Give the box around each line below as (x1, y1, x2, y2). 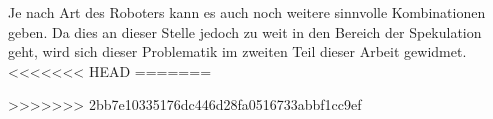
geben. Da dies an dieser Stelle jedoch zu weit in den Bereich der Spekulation (8, 21, 482, 42)
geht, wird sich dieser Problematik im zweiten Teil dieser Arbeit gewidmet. (8, 41, 467, 62)
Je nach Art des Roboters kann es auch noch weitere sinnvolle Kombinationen (8, 2, 486, 22)
